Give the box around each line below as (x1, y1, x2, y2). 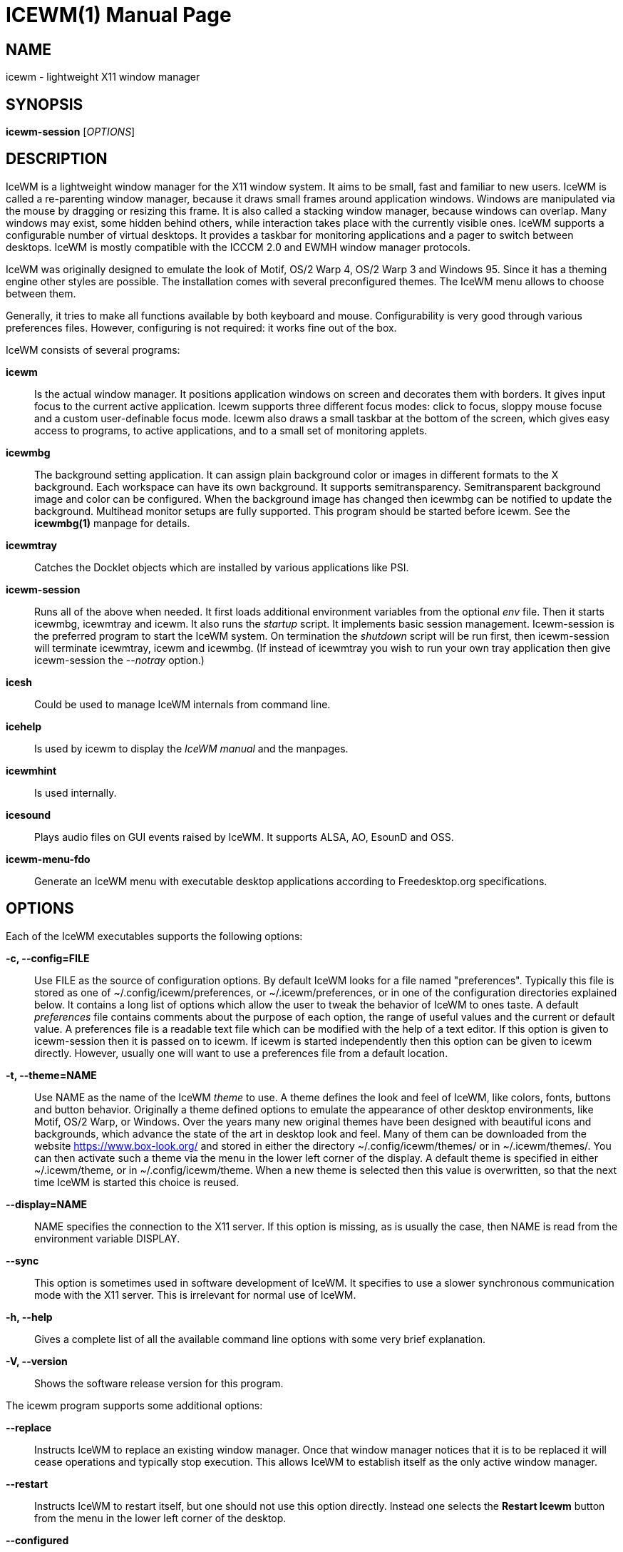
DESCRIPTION (6, 150, 108, 168)
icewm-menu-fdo (6, 852, 91, 865)
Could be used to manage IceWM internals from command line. (34, 698, 331, 710)
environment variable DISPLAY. (34, 1232, 180, 1245)
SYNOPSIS (6, 95, 83, 113)
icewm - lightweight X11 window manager (6, 71, 200, 83)
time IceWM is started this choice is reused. (34, 1175, 240, 1188)
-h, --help (6, 1310, 53, 1323)
